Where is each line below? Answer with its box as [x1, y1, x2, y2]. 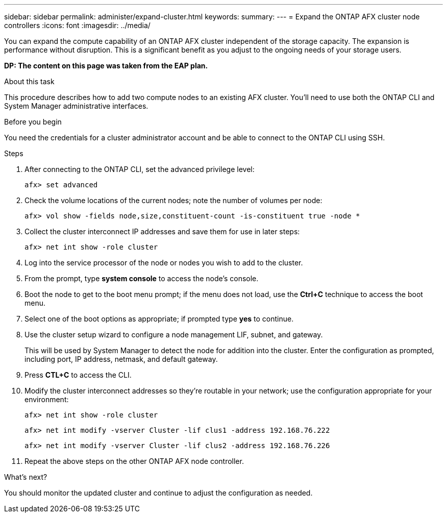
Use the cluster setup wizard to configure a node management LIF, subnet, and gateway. [24, 330, 323, 339]
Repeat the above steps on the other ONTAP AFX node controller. [24, 457, 244, 465]
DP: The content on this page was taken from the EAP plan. [4, 61, 208, 70]
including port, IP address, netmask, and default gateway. [24, 355, 218, 363]
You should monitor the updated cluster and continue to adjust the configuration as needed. [4, 488, 313, 497]
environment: [24, 395, 69, 404]
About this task [4, 77, 55, 86]
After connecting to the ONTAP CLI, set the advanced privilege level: [24, 165, 255, 174]
